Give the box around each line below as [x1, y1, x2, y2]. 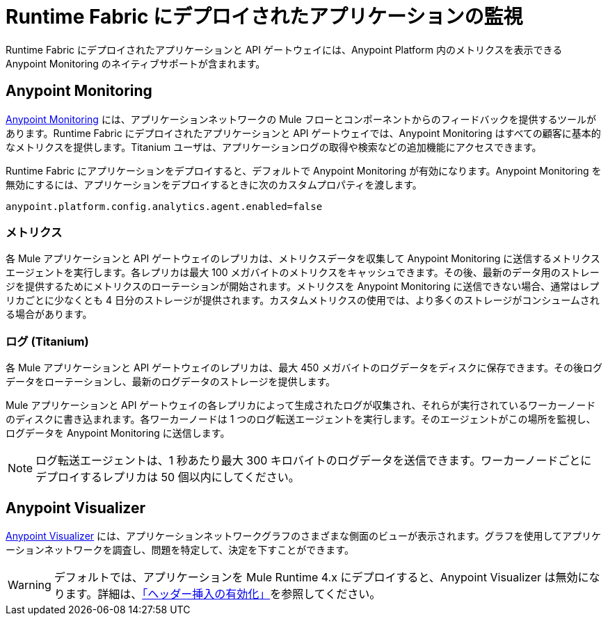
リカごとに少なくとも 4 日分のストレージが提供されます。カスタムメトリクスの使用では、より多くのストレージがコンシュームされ [6, 294, 600, 307]
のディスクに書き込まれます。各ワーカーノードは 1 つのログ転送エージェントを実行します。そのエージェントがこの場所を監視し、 [6, 413, 596, 426]
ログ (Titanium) [6, 334, 89, 348]
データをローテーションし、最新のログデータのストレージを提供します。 [6, 376, 336, 388]
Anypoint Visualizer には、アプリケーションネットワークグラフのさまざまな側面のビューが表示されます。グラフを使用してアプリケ [6, 529, 602, 542]
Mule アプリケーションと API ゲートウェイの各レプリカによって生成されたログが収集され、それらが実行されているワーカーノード [6, 399, 596, 412]
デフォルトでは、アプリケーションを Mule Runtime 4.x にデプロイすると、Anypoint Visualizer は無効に [54, 570, 589, 584]
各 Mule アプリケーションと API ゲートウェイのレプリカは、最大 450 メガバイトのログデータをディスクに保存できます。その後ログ [6, 362, 602, 374]
